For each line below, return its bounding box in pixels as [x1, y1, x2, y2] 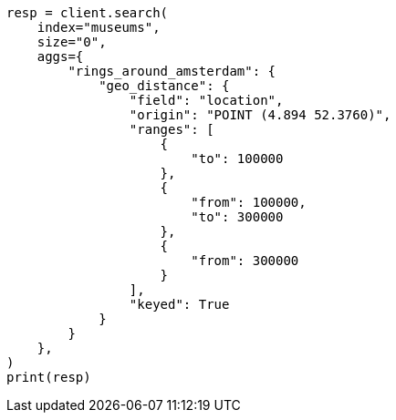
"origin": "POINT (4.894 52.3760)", [129, 108, 391, 122]
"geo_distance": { [99, 78, 230, 93]
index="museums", [36, 20, 161, 35]
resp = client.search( [6, 5, 169, 20]
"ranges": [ [129, 122, 214, 137]
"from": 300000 [191, 253, 299, 268]
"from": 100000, [191, 195, 307, 210]
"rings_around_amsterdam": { [68, 64, 276, 78]
